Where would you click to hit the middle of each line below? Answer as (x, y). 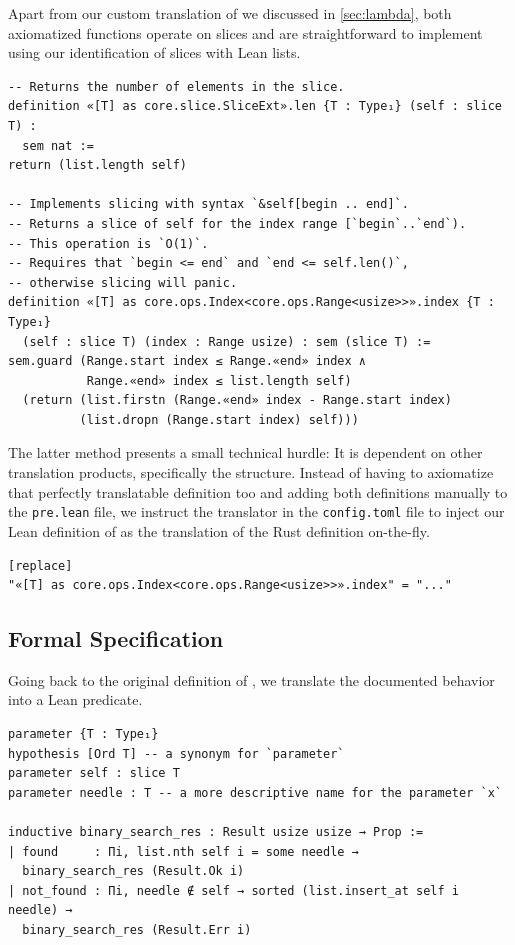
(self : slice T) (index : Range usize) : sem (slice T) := (226, 341)
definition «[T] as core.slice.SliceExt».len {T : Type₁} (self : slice (255, 106)
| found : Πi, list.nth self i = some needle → (183, 851)
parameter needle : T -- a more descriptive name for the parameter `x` (255, 792)
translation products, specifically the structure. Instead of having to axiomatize (251, 472)
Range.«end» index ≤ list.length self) (219, 380)
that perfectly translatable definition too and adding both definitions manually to (258, 491)
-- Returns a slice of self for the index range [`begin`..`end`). (237, 223)
